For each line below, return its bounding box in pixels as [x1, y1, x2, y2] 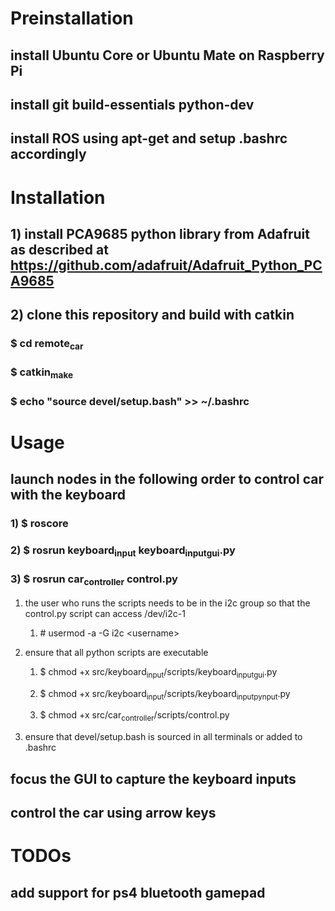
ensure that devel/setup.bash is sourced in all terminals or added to [24, 731, 303, 743]
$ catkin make [10, 365, 74, 381]
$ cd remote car [10, 337, 84, 352]
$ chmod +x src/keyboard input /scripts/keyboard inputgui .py [39, 665, 278, 680]
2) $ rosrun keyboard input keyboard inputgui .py [10, 543, 236, 559]
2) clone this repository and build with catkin [10, 307, 295, 324]
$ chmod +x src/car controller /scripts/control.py [39, 709, 230, 724]
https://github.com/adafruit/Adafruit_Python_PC [10, 257, 323, 274]
